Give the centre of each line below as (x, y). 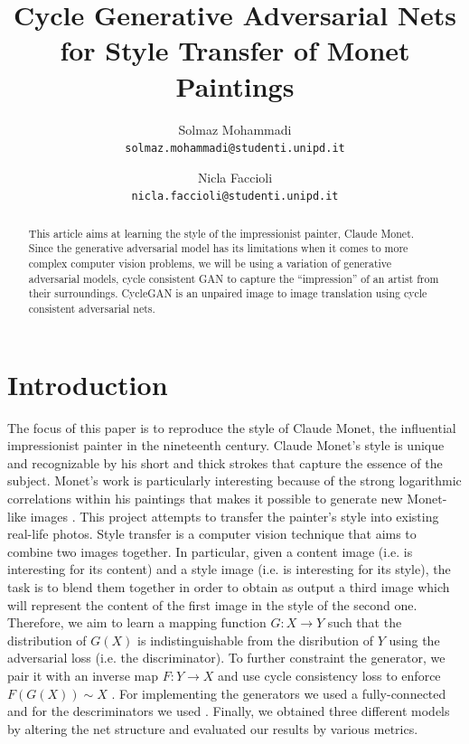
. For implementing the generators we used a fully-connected (279, 693)
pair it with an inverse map (83, 675)
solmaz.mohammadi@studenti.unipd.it (235, 149)
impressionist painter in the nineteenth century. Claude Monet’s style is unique (226, 445)
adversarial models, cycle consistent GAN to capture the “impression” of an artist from (234, 278)
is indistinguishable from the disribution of (256, 640)
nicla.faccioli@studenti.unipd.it (235, 197)
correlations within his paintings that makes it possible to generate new (205, 499)
